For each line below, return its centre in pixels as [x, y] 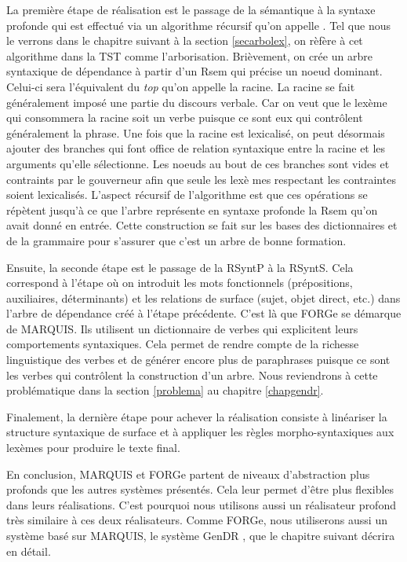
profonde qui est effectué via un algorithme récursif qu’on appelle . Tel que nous [199, 25]
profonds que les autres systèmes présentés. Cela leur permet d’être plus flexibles [200, 489]
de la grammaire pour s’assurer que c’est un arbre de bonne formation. [176, 240]
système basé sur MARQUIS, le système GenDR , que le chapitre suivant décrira [201, 535]
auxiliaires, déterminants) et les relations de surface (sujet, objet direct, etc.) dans [203, 298]
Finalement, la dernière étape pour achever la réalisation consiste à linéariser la [197, 416]
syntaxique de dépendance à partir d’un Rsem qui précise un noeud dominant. [194, 71]
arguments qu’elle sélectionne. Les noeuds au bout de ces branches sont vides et [198, 163]
